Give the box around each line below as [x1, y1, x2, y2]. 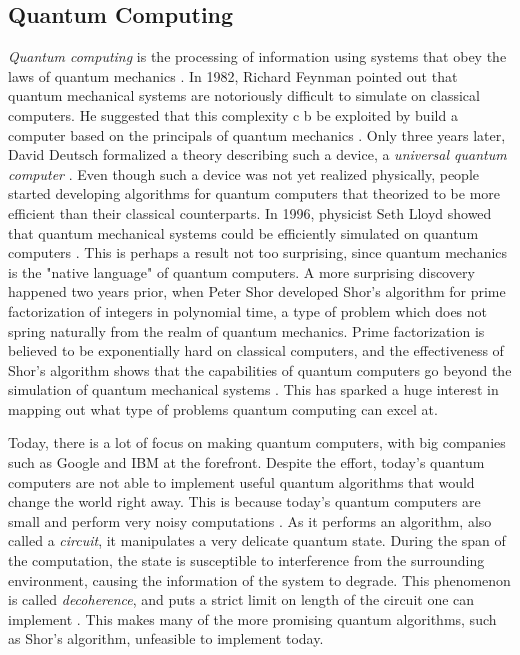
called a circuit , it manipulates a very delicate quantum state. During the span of [8, 530, 506, 551]
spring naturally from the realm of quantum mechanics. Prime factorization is [8, 320, 485, 341]
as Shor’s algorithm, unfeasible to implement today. [8, 628, 324, 649]
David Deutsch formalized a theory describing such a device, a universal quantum [8, 144, 507, 165]
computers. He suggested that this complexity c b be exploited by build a [8, 104, 458, 125]
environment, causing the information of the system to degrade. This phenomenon [8, 569, 511, 590]
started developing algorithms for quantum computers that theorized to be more [8, 183, 501, 204]
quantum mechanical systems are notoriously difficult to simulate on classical [8, 85, 480, 106]
